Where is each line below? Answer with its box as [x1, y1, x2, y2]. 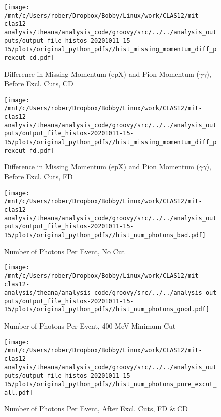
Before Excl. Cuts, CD [4, 78, 73, 89]
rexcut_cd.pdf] [4, 54, 55, 61]
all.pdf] [4, 389, 33, 396]
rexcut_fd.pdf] [4, 147, 55, 154]
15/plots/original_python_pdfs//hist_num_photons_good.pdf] [4, 306, 210, 313]
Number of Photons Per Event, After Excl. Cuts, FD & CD [4, 403, 188, 414]
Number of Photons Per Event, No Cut [4, 246, 125, 256]
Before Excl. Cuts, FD [4, 171, 73, 181]
